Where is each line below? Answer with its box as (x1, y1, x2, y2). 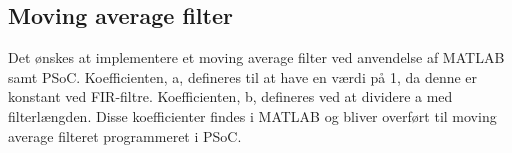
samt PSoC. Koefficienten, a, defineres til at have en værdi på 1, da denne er (8, 66, 478, 87)
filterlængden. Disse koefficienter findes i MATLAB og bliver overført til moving (8, 105, 497, 126)
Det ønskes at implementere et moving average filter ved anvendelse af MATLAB (8, 47, 505, 68)
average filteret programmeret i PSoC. (8, 125, 242, 146)
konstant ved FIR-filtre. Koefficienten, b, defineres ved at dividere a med (8, 86, 453, 107)
